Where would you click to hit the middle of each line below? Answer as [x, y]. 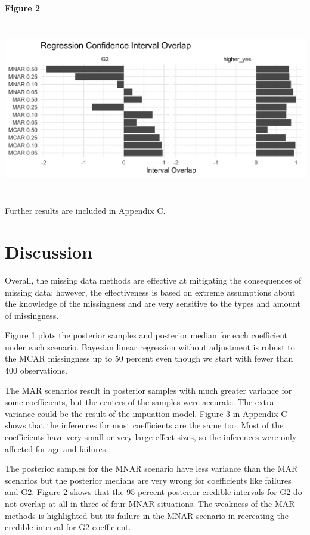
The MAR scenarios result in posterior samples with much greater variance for [148, 390]
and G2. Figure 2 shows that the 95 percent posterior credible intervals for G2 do [154, 492]
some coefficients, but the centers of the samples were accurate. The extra [139, 402]
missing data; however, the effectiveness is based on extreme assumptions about [150, 292]
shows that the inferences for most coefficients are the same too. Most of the [144, 425]
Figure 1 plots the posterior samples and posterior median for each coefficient [146, 335]
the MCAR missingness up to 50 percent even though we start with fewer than [149, 358]
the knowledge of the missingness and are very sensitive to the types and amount [153, 304]
